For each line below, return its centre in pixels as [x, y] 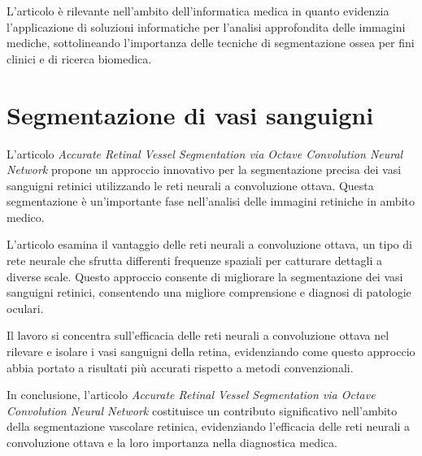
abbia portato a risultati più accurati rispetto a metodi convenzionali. [180, 367]
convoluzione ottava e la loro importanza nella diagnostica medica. [172, 442]
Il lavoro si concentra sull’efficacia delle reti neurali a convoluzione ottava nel [198, 335]
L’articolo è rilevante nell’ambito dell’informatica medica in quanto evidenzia [198, 11]
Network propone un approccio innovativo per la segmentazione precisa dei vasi [204, 169]
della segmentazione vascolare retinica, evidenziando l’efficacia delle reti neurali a [209, 426]
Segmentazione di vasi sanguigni [190, 114]
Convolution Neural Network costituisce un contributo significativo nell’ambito [202, 410]
